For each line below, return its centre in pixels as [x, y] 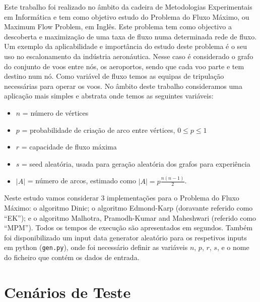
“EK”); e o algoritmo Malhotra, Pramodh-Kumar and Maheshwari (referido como [130, 217]
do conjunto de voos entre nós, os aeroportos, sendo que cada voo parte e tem [124, 66]
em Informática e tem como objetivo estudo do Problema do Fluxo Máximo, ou [127, 16]
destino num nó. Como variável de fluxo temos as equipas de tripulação [114, 76]
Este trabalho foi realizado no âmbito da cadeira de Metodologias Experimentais [128, 7]
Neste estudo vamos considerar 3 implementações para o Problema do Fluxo [122, 198]
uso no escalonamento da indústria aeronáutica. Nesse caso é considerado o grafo [129, 56]
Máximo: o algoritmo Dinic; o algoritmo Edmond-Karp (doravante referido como [128, 208]
